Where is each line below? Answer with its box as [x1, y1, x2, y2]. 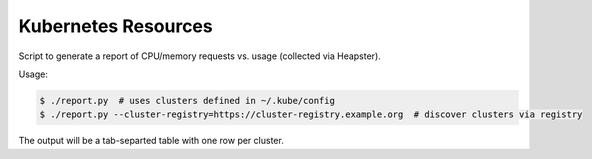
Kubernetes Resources [18, 15, 214, 37]
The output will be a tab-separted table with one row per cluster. [18, 135, 284, 147]
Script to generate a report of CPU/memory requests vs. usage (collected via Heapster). [18, 50, 382, 62]
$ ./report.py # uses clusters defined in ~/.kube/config [39, 95, 335, 106]
